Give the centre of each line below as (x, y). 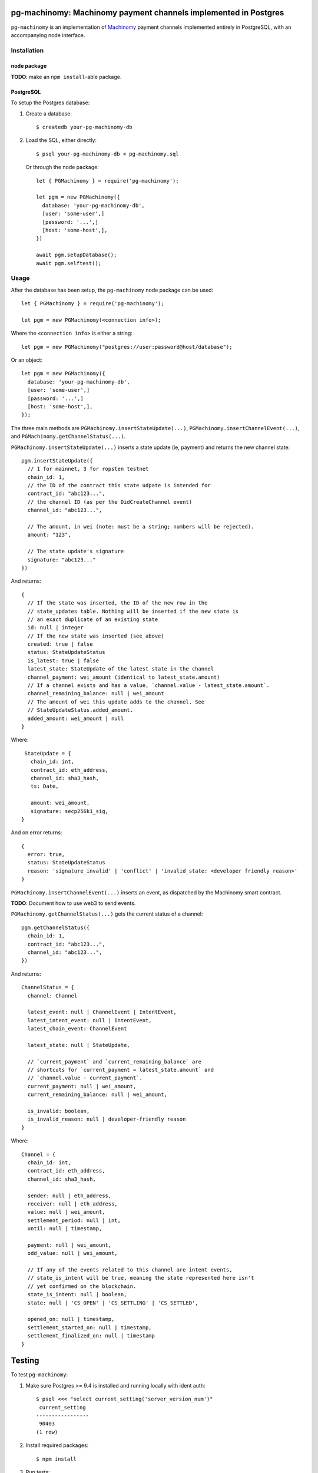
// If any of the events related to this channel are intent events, (130, 1270)
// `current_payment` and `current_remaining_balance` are (114, 1061)
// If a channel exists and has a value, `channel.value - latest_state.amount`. (149, 686)
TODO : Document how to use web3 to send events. (73, 903)
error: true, (46, 855)
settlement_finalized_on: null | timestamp (91, 1336)
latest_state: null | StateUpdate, (79, 1045)
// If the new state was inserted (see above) (96, 636)
